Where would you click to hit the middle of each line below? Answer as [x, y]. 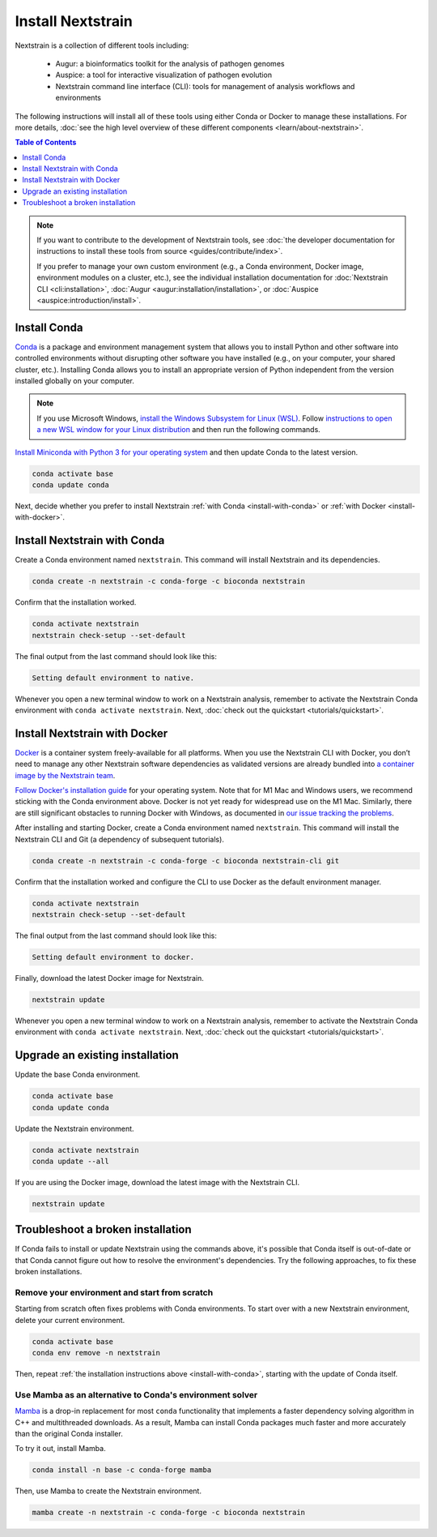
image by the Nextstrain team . [65, 775]
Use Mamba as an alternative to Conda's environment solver [136, 1394]
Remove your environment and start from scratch [114, 1292]
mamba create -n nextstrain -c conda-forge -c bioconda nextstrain [169, 1513]
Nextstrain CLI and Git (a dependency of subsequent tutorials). [119, 839]
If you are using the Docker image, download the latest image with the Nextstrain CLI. [157, 1182]
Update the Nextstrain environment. [74, 1128]
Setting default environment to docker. [113, 957]
